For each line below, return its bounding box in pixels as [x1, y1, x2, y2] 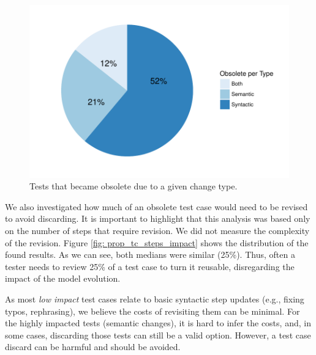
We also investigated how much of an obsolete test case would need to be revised [5, 200, 308, 213]
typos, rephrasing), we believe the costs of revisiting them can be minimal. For [5, 304, 300, 317]
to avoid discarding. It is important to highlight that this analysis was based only [5, 212, 310, 225]
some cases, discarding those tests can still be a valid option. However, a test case [5, 328, 311, 341]
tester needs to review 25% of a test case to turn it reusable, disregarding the [5, 260, 295, 273]
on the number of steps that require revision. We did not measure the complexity [5, 224, 310, 237]
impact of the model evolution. [5, 272, 121, 285]
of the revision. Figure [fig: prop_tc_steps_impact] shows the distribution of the [5, 236, 309, 249]
